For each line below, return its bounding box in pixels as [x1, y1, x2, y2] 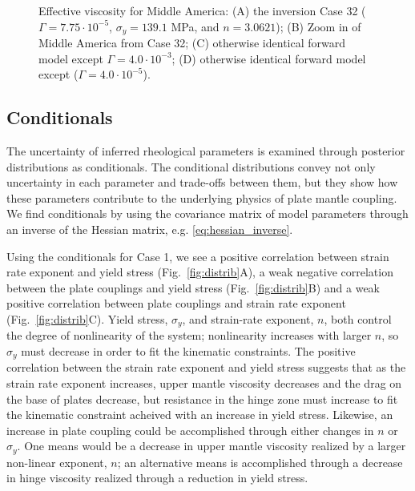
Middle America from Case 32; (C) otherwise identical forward [38, 34, 345, 51]
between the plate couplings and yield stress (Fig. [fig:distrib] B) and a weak [6, 279, 380, 296]
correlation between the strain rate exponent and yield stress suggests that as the [6, 359, 406, 376]
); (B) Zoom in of [276, 18, 361, 34]
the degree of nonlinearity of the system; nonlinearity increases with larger [6, 327, 372, 344]
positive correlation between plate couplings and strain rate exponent [6, 295, 346, 312]
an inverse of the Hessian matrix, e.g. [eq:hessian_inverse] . [6, 221, 293, 237]
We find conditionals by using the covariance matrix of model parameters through [6, 205, 409, 222]
